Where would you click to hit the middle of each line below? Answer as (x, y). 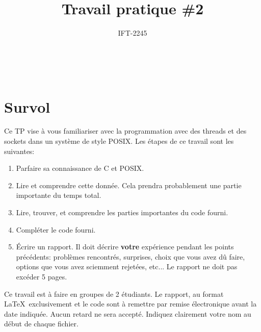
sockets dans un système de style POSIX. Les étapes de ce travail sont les (119, 141)
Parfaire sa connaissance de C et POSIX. (80, 168)
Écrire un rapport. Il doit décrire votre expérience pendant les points (125, 247)
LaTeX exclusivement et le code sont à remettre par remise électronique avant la (130, 304)
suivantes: (19, 151)
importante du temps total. (59, 195)
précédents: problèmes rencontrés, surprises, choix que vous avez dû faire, (130, 256)
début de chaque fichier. (41, 324)
